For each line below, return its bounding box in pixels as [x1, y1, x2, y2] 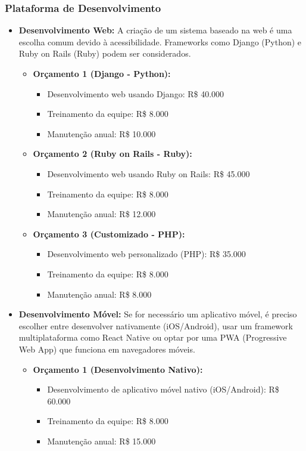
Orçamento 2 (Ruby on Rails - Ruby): [33, 147, 192, 160]
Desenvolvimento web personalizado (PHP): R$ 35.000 [47, 248, 246, 260]
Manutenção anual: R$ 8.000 [47, 288, 152, 300]
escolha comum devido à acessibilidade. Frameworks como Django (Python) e [18, 35, 302, 48]
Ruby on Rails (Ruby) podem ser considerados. [18, 47, 191, 60]
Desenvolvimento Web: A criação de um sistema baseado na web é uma [18, 24, 292, 36]
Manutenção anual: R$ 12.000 [47, 208, 156, 220]
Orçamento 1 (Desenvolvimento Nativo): [33, 363, 203, 375]
